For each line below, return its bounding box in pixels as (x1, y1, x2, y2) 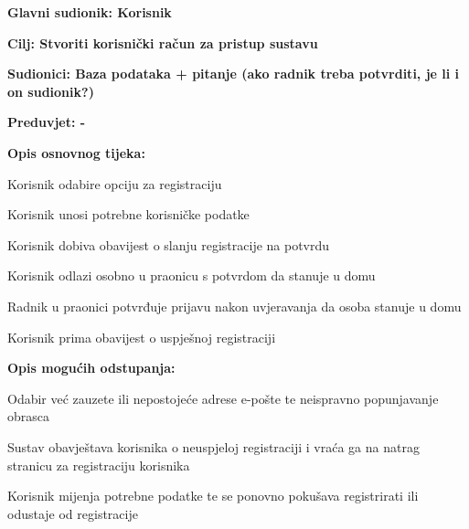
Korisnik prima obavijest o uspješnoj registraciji (7, 327, 276, 346)
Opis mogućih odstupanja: (7, 358, 176, 377)
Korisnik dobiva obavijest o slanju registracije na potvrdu (7, 235, 330, 254)
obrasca (7, 407, 50, 426)
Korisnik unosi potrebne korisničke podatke (7, 205, 250, 224)
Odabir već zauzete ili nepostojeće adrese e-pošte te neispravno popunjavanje (7, 388, 439, 407)
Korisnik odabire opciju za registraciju (7, 174, 222, 193)
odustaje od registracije (7, 503, 138, 523)
